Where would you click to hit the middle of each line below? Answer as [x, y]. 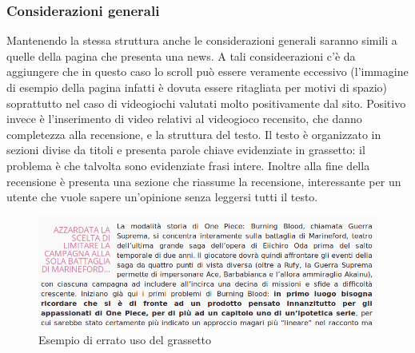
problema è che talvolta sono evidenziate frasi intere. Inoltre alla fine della [188, 165]
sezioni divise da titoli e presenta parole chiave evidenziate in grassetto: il [186, 150]
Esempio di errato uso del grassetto [125, 340]
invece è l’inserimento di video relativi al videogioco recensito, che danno [184, 119]
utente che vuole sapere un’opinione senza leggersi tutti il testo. [162, 197]
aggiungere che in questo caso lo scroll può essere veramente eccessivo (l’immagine [207, 71]
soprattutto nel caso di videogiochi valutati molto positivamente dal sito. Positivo [206, 103]
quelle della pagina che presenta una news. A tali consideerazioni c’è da [181, 56]
